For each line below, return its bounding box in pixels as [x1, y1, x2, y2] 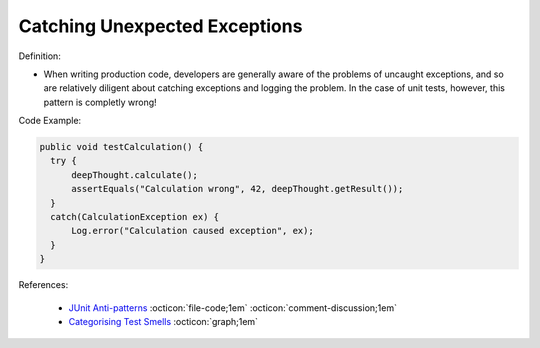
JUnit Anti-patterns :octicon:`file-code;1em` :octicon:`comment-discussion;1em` [68, 301, 397, 314]
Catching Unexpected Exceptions [18, 15, 303, 37]
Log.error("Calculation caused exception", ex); [71, 225, 314, 237]
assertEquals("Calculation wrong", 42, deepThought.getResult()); [71, 183, 404, 195]
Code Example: [18, 115, 82, 127]
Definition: [18, 50, 62, 62]
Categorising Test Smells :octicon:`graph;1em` [68, 315, 259, 327]
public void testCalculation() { [39, 141, 204, 153]
